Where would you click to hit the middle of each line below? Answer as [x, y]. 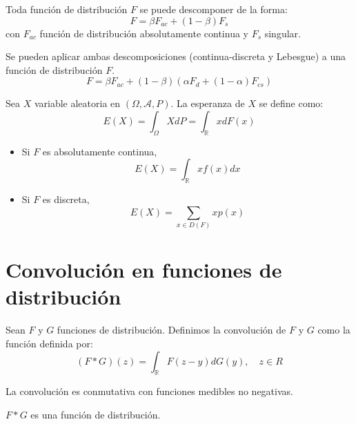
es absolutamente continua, [100, 151]
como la [334, 330]
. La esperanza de [208, 103]
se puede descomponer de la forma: [214, 9]
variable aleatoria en [77, 103]
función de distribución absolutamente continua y [144, 33]
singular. [283, 33]
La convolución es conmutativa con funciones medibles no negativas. [149, 391]
